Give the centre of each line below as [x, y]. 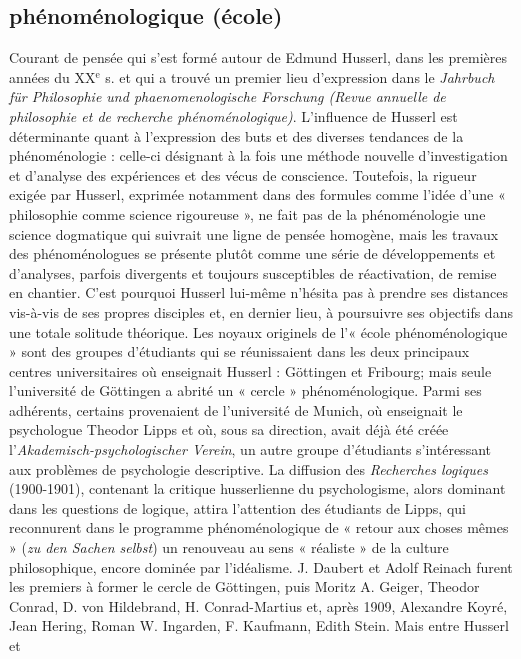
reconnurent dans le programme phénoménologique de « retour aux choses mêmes [259, 527]
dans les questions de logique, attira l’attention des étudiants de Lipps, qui [237, 507]
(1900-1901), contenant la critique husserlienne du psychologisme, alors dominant [257, 488]
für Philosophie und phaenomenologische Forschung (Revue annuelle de [227, 96]
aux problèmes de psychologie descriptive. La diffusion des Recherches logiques [248, 468]
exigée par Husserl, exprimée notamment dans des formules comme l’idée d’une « [257, 194]
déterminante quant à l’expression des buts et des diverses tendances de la [236, 135]
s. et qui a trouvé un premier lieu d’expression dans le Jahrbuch [300, 76]
